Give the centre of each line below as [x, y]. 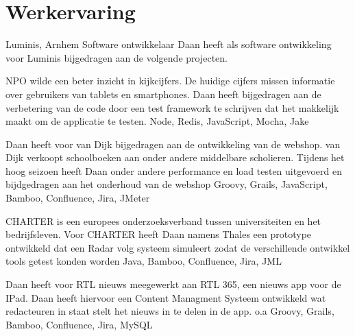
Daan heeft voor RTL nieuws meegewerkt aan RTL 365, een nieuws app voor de [173, 284]
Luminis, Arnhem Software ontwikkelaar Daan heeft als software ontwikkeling [169, 44]
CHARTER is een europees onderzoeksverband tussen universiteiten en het [163, 220]
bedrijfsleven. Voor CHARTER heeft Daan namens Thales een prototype [159, 234]
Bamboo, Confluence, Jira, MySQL [79, 324]
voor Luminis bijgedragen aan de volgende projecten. [117, 57]
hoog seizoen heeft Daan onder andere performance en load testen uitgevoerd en [174, 170]
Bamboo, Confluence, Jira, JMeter [78, 198]
